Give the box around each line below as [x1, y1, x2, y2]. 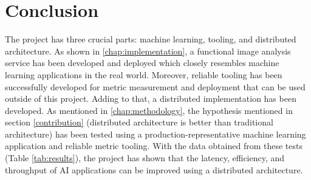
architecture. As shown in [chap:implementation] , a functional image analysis [5, 44, 291, 57]
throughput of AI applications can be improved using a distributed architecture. [5, 163, 303, 176]
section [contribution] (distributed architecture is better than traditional [5, 116, 273, 128]
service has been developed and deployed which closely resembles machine [5, 56, 279, 69]
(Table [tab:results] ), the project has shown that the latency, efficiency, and [5, 152, 285, 164]
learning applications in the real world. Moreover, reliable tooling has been [5, 68, 282, 81]
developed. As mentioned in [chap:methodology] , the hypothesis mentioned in [5, 104, 293, 116]
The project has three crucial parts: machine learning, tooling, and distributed [5, 33, 296, 45]
